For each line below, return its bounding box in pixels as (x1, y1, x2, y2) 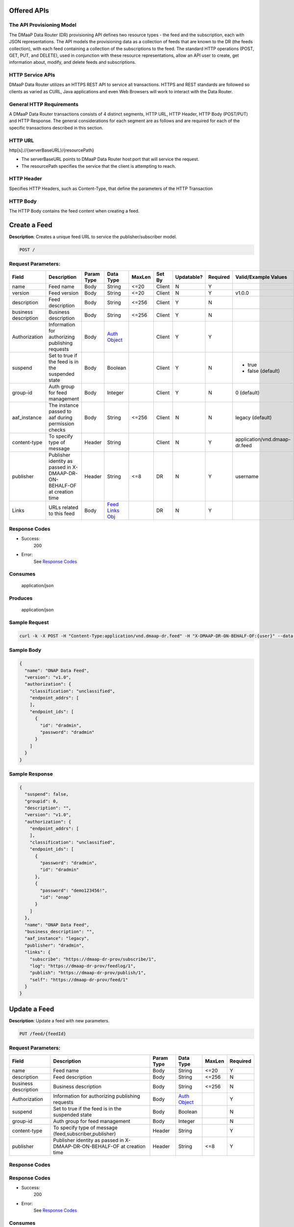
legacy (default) (235, 414, 272, 421)
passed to (49, 408, 72, 415)
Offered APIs (9, 6, 49, 15)
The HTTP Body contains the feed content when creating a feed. (9, 208, 140, 213)
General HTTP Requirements (9, 101, 78, 107)
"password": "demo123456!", (40, 887, 108, 893)
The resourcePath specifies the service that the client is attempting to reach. (21, 163, 176, 169)
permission (49, 420, 74, 427)
